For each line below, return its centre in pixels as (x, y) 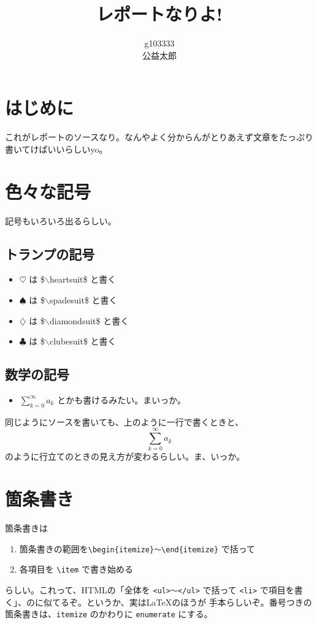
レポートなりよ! (159, 14)
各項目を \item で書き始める (76, 569)
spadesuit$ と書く (83, 299)
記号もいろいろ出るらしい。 (61, 220)
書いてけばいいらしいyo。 (56, 149)
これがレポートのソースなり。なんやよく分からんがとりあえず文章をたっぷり (159, 137)
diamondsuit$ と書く (89, 320)
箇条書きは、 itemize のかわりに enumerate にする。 (109, 614)
